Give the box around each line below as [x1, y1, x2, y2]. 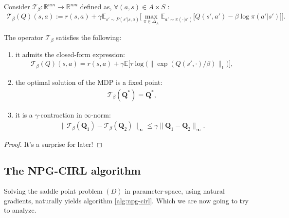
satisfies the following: [56, 32, 122, 42]
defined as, [80, 1, 112, 11]
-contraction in [38, 109, 82, 119]
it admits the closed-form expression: [15, 49, 125, 59]
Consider [4, 1, 30, 11]
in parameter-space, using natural [125, 186, 225, 196]
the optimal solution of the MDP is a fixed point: [15, 77, 163, 87]
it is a [15, 109, 33, 119]
